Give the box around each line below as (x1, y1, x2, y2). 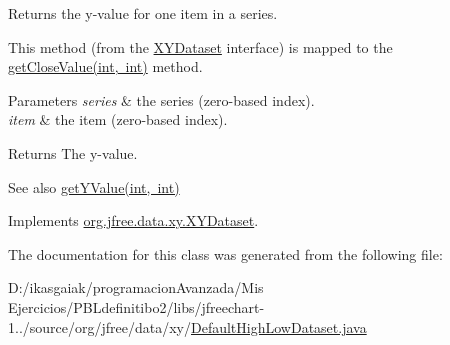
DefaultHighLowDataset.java (191, 316, 367, 337)
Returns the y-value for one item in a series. (8, 3, 278, 23)
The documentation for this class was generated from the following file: (8, 243, 443, 264)
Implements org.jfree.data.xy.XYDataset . (8, 210, 259, 231)
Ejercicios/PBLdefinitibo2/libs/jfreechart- (8, 296, 265, 317)
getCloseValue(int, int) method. (8, 56, 203, 77)
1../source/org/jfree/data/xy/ (8, 316, 191, 337)
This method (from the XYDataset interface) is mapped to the (8, 36, 393, 57)
